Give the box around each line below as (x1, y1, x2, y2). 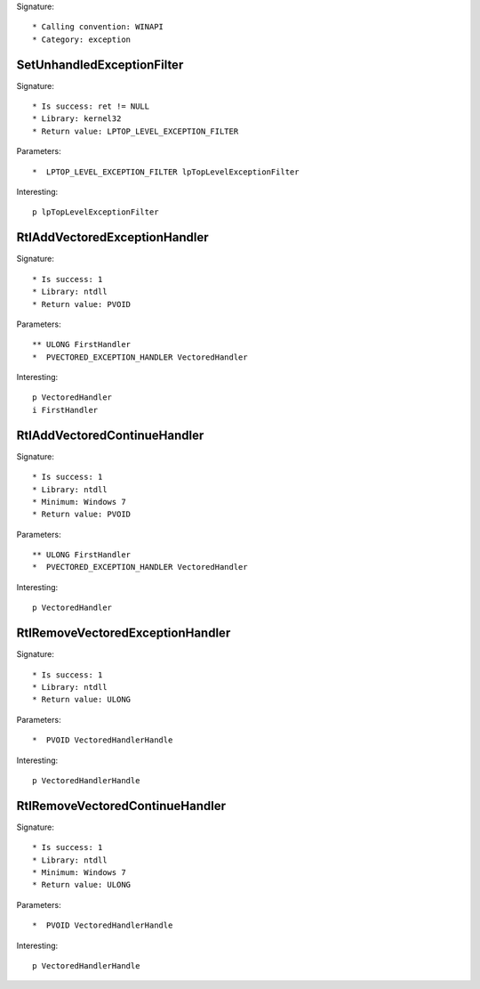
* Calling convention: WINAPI (32, 22, 164, 32)
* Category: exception (32, 34, 132, 45)
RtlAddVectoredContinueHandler (16, 427, 204, 442)
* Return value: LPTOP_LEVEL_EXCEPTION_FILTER (32, 126, 239, 136)
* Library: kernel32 (32, 114, 122, 124)
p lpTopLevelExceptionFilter (32, 207, 159, 217)
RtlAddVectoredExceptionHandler (16, 230, 209, 245)
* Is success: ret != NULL (32, 101, 150, 111)
